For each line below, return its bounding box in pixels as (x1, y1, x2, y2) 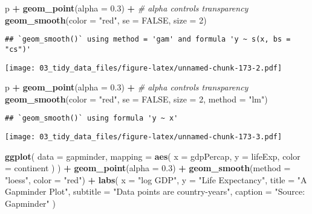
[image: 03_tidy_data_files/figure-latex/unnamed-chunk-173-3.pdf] (5, 133, 282, 141)
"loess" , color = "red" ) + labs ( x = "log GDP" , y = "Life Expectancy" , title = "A (5, 173, 307, 186)
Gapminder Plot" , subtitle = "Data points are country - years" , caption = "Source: (5, 185, 305, 198)
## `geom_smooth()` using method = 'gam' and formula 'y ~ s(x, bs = (5, 35, 291, 44)
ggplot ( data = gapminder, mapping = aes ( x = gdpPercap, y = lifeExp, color (5, 149, 301, 162)
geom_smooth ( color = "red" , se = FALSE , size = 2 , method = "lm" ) (5, 92, 268, 105)
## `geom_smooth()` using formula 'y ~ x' (5, 114, 178, 123)
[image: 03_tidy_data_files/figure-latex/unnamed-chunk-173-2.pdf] (5, 63, 282, 72)
